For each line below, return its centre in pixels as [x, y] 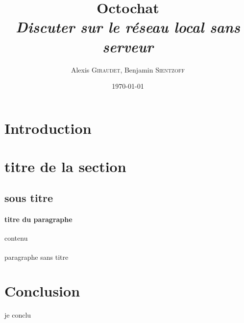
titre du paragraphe [38, 219]
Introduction [48, 128]
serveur [128, 46]
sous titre [29, 197]
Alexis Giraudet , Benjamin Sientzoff [128, 69]
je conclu [18, 314]
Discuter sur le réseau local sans [128, 27]
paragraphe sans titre [37, 257]
